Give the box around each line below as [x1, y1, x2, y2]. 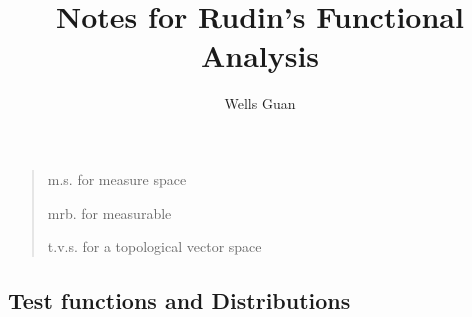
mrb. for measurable [47, 202, 172, 223]
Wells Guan [224, 93, 296, 114]
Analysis [200, 35, 320, 76]
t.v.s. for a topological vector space [47, 236, 262, 257]
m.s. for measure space [47, 168, 187, 189]
